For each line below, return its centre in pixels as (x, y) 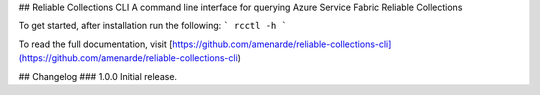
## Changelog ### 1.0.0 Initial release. (98, 76)
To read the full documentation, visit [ (95, 44)
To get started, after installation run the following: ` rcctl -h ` (152, 26)
